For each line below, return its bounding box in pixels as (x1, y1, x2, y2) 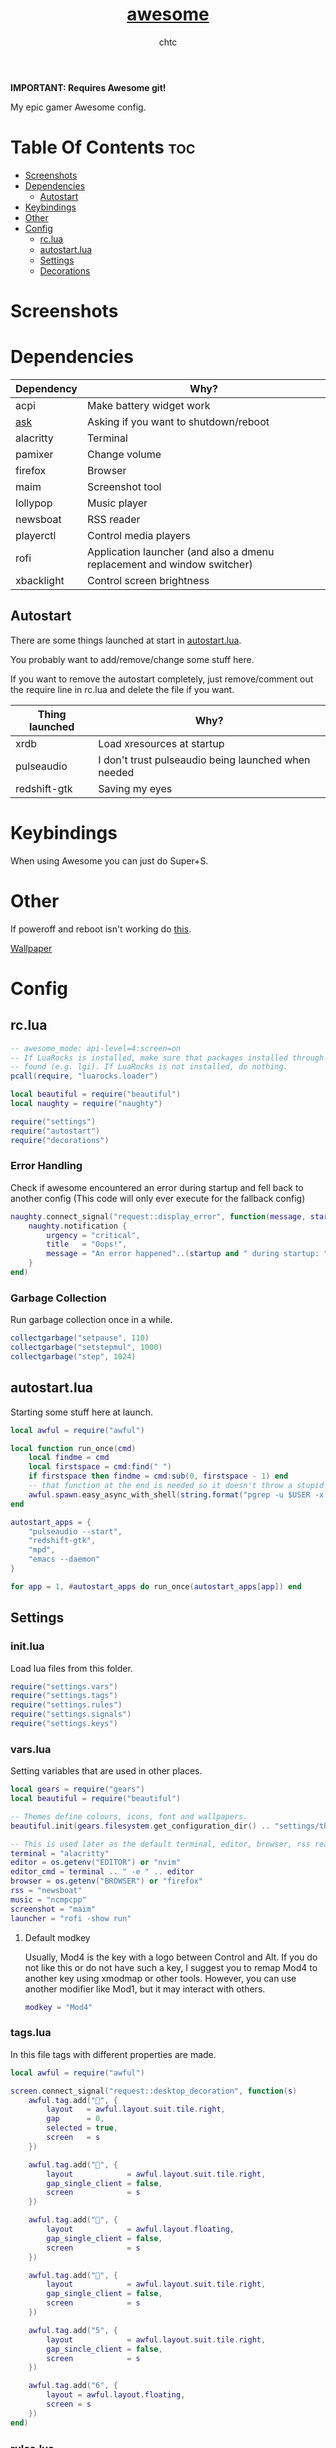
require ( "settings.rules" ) (10, 1700, 123, 1710)
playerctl (15, 529, 57, 542)
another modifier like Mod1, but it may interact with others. (24, 1983, 266, 1995)
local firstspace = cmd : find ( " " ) (28, 1462, 172, 1472)
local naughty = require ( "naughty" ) (10, 1099, 163, 1109)
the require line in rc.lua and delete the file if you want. (10, 683, 235, 695)
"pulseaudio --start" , (28, 1526, 123, 1537)
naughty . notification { (28, 1221, 128, 1231)
